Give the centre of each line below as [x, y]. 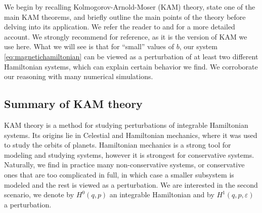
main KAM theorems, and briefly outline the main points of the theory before [125, 16]
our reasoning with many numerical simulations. [79, 76]
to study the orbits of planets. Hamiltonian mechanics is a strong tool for [118, 145]
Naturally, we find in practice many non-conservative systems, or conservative [124, 165]
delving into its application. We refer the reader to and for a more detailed [120, 27]
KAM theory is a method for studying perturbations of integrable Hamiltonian [126, 125]
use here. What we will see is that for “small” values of [89, 46]
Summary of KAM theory [73, 104]
